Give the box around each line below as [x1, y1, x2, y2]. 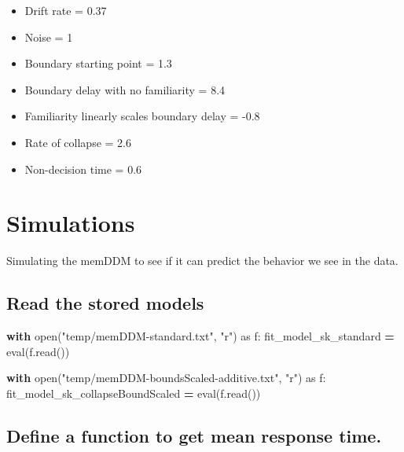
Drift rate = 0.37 [24, 2, 107, 18]
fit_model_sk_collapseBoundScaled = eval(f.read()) [6, 384, 261, 401]
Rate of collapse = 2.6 [24, 134, 131, 150]
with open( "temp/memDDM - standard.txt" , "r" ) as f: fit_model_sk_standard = [6, 328, 395, 344]
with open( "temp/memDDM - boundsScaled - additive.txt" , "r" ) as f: [6, 369, 326, 386]
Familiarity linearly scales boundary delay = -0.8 [24, 108, 260, 124]
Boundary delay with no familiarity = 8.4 [24, 81, 226, 97]
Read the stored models [6, 291, 204, 315]
